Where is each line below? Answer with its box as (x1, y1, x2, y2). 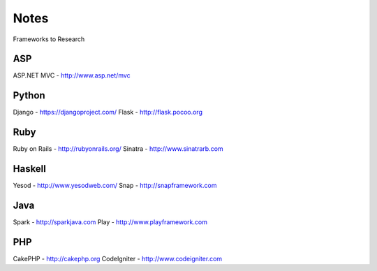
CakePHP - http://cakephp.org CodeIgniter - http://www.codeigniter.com (13, 254, 223, 263)
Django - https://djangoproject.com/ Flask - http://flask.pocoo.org (13, 108, 202, 117)
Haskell (13, 163, 47, 175)
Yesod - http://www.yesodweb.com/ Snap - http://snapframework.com (13, 182, 217, 190)
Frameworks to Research (13, 35, 85, 43)
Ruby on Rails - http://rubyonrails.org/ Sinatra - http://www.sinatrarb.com (13, 145, 223, 153)
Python (13, 89, 45, 101)
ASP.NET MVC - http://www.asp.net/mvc (13, 71, 131, 80)
